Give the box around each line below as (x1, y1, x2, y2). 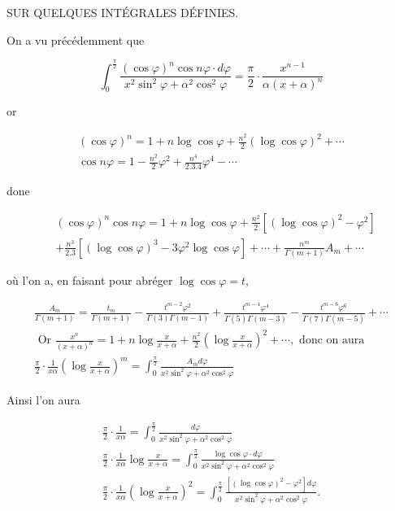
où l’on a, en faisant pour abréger (7, 271, 173, 288)
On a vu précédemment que (7, 31, 145, 48)
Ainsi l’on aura (7, 391, 80, 408)
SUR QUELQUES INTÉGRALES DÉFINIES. (7, 4, 239, 20)
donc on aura (299, 334, 365, 347)
